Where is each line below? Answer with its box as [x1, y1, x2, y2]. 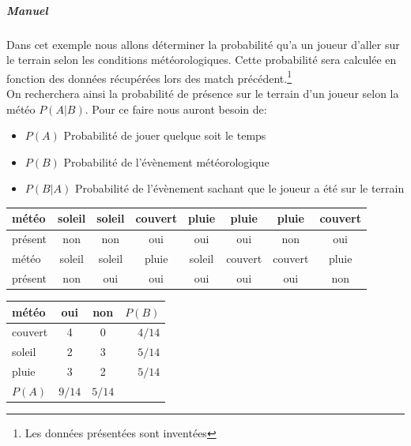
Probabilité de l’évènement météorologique [63, 153, 270, 170]
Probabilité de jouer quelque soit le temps [63, 127, 266, 144]
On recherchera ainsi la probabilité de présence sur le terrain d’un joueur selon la [6, 85, 399, 101]
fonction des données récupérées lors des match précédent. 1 [6, 67, 292, 86]
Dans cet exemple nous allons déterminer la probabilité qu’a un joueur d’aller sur [6, 36, 400, 52]
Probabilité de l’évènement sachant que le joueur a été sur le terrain [74, 180, 405, 197]
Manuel [6, 2, 48, 18]
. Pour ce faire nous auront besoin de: [85, 100, 267, 117]
